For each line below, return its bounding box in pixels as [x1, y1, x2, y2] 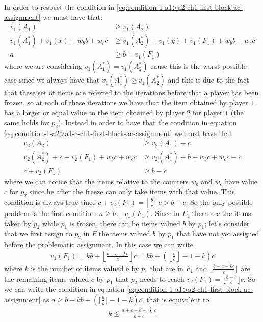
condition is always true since [4, 196, 96, 207]
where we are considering [4, 61, 83, 71]
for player [193, 107, 223, 118]
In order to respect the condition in [4, 2, 115, 12]
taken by [4, 218, 31, 228]
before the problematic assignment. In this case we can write [4, 239, 193, 250]
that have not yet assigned [176, 228, 259, 239]
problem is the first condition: [4, 207, 97, 218]
